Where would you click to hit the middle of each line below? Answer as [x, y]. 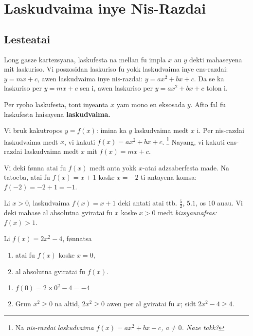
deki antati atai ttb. [147, 203]
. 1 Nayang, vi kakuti [193, 141]
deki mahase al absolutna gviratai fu [58, 213]
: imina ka [111, 130]
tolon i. [217, 88]
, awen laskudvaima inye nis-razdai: [90, 78]
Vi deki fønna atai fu [35, 167]
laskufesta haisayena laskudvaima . [57, 114]
